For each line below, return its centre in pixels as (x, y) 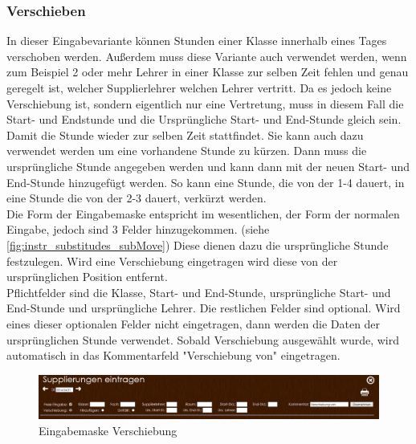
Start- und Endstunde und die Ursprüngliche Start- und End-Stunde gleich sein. (204, 119)
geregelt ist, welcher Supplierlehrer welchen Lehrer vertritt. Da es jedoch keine (199, 88)
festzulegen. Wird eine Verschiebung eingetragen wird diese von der (172, 261)
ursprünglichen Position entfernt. (87, 277)
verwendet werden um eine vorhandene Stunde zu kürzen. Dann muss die (187, 151)
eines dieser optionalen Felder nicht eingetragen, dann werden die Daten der (194, 323)
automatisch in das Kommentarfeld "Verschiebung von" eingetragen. (173, 355)
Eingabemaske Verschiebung (108, 430)
